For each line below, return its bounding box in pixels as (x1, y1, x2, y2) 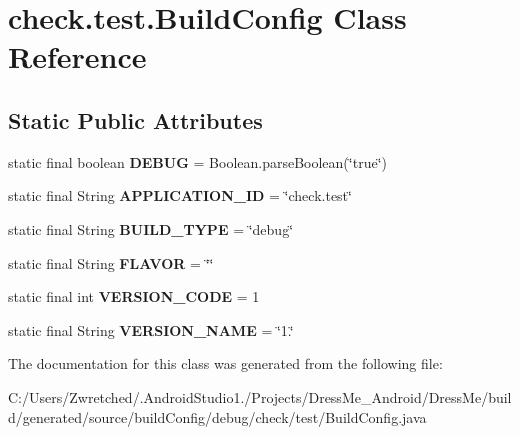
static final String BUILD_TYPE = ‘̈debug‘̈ (8, 218, 294, 239)
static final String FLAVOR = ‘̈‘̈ (8, 252, 214, 273)
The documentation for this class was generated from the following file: (8, 353, 443, 374)
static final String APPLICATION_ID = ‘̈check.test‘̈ (8, 185, 352, 206)
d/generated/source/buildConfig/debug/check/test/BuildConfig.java (8, 406, 427, 427)
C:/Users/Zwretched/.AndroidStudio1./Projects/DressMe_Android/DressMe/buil (8, 386, 512, 407)
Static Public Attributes (8, 104, 263, 135)
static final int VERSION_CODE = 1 (8, 286, 260, 307)
